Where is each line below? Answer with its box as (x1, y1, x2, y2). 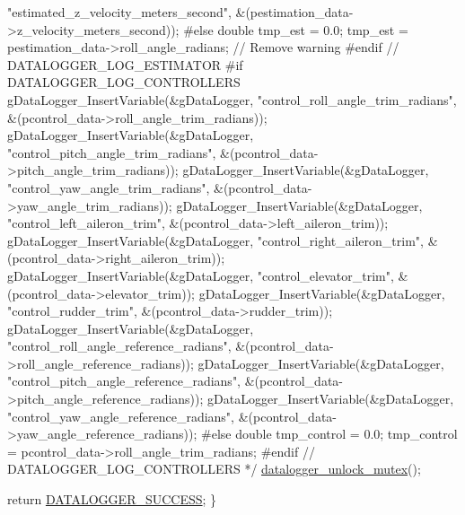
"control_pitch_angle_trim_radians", (7, 143, 216, 161)
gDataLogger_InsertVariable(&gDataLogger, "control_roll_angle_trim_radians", (7, 90, 457, 109)
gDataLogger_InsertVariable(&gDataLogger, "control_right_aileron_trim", (7, 231, 424, 249)
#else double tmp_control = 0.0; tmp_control (201, 424, 458, 443)
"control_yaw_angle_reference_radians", (7, 406, 234, 425)
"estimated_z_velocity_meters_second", (7, 3, 232, 21)
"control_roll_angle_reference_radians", (7, 336, 232, 355)
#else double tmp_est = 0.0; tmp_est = (183, 20, 408, 39)
